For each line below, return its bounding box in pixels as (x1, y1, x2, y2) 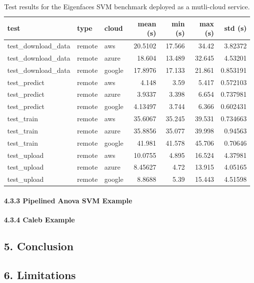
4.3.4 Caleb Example (4, 215, 75, 225)
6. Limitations (4, 267, 76, 282)
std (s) (224, 23, 247, 33)
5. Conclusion (4, 239, 74, 254)
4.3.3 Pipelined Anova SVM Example (4, 196, 132, 205)
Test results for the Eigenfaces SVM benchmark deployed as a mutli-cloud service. (4, 1, 250, 11)
